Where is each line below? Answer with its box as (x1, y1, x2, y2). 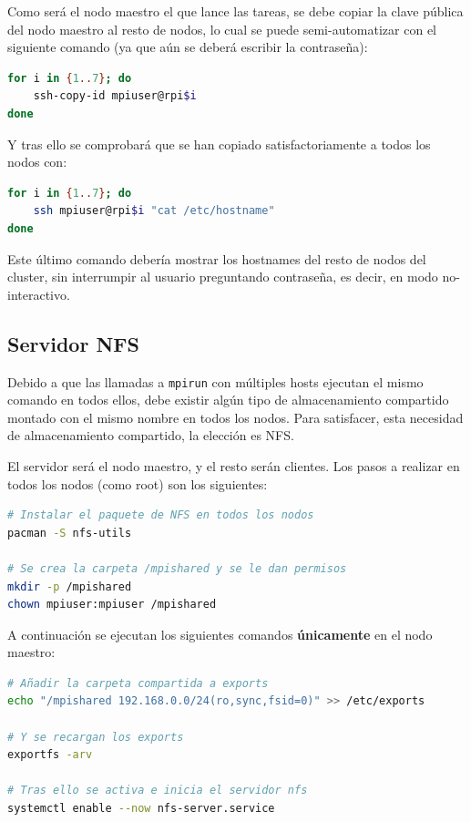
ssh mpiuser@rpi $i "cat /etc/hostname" (33, 204, 275, 218)
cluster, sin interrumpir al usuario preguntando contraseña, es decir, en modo (7, 267, 438, 286)
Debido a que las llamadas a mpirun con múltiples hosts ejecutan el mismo (7, 372, 424, 391)
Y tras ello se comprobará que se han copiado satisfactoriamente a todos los (7, 134, 431, 153)
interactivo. (7, 284, 70, 303)
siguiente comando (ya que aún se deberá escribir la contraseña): (7, 37, 368, 57)
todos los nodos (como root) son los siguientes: (7, 474, 268, 493)
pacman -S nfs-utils (7, 526, 132, 539)
